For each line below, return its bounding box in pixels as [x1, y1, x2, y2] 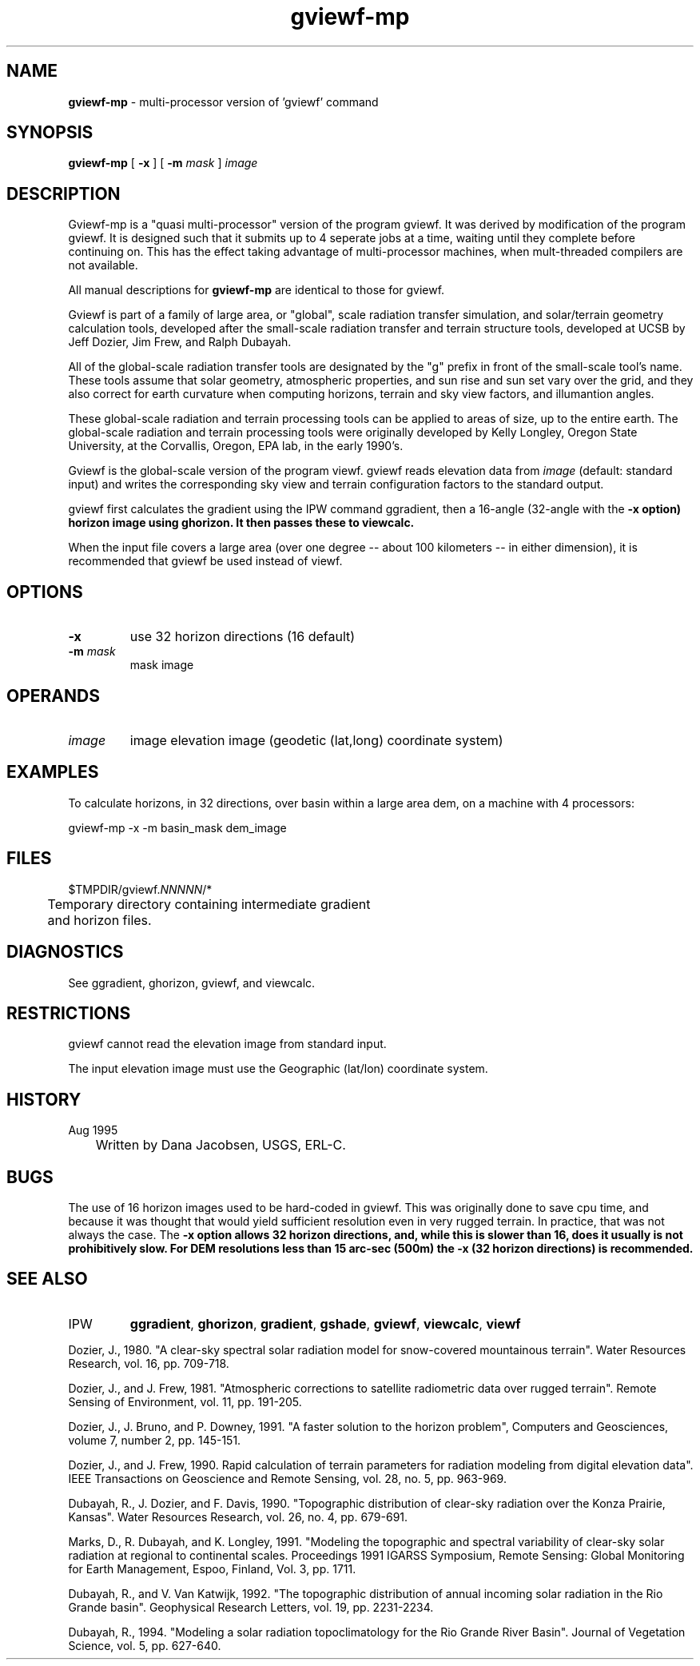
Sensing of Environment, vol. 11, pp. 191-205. [68, 1394, 302, 1409]
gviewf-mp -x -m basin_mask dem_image [68, 820, 287, 835]
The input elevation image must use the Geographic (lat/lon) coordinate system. [68, 1062, 488, 1076]
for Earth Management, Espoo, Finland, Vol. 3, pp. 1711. [68, 1561, 356, 1576]
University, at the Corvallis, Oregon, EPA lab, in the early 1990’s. [68, 439, 404, 453]
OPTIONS [6, 581, 83, 602]
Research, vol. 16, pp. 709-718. [68, 1356, 229, 1370]
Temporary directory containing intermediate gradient [47, 895, 371, 912]
